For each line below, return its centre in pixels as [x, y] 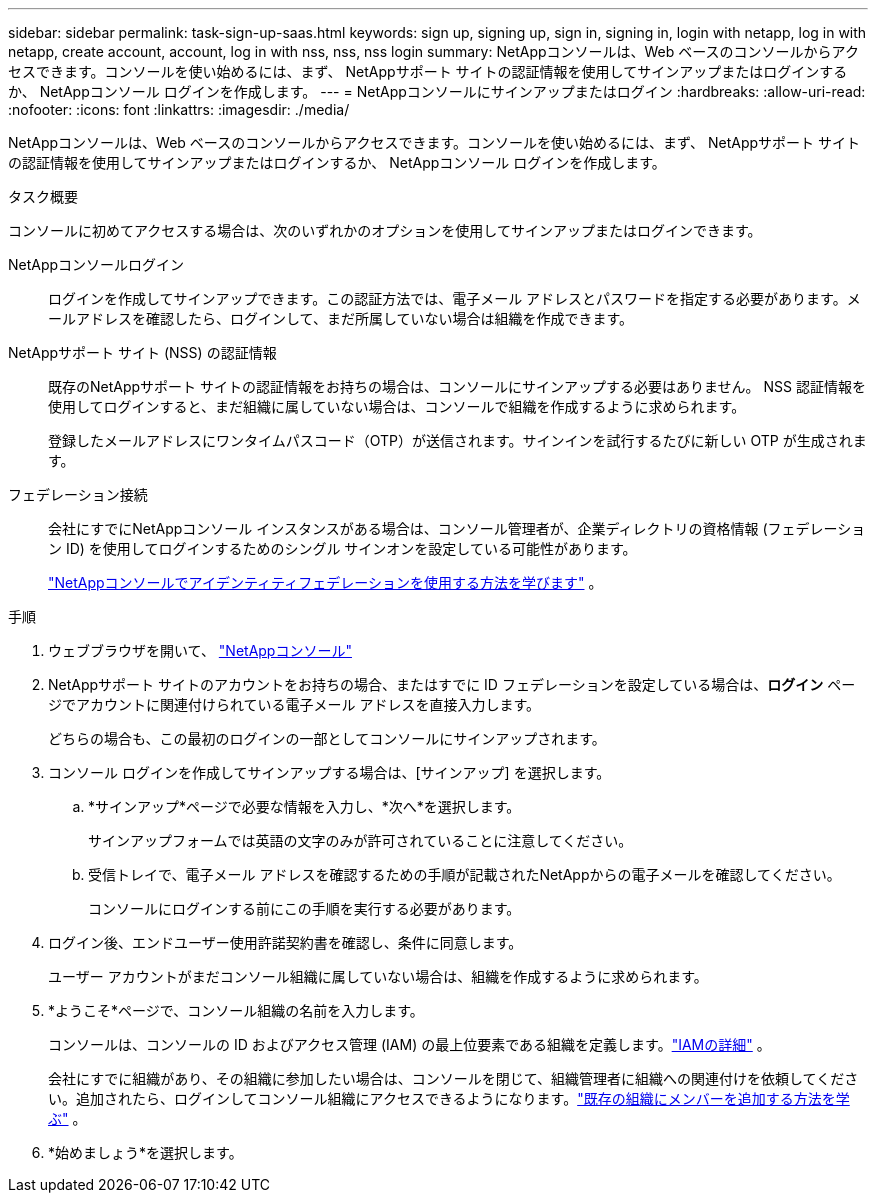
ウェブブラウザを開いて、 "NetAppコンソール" [200, 650]
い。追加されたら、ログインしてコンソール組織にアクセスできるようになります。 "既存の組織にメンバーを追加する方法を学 [449, 1098]
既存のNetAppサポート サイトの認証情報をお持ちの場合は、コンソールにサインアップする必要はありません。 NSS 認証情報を [457, 386]
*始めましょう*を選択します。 [145, 1152]
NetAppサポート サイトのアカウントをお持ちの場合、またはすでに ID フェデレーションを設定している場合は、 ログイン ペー [452, 684]
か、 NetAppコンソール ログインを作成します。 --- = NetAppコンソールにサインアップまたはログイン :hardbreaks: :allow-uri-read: [437, 91]
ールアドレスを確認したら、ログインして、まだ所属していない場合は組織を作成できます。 [341, 318]
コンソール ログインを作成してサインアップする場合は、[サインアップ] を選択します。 [329, 772]
